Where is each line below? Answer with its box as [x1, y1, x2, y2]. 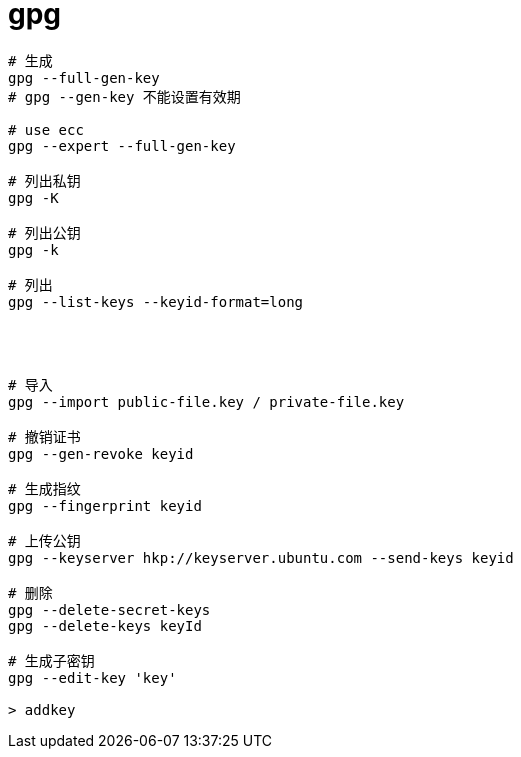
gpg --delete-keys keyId [8, 617, 202, 634]
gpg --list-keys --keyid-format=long [8, 293, 304, 310]
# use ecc [8, 121, 84, 138]
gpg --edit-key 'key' [8, 669, 177, 686]
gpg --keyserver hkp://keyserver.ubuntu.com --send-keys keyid [8, 549, 514, 566]
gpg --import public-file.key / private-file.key [8, 393, 405, 410]
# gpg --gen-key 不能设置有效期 [8, 88, 241, 105]
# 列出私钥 [8, 172, 81, 189]
